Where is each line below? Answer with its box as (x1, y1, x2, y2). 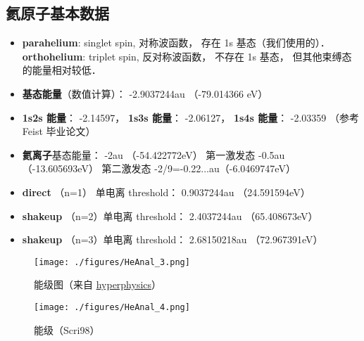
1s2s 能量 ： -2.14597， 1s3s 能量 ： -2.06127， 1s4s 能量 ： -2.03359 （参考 (22, 110, 360, 124)
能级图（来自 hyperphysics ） (34, 277, 162, 292)
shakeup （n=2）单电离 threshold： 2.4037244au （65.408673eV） (22, 208, 318, 223)
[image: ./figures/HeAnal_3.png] (34, 257, 190, 267)
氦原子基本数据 (6, 2, 109, 24)
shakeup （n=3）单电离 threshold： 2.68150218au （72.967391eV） (22, 232, 323, 247)
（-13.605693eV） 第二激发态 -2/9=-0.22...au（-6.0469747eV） (22, 161, 296, 176)
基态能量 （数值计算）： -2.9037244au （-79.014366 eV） (22, 86, 268, 101)
